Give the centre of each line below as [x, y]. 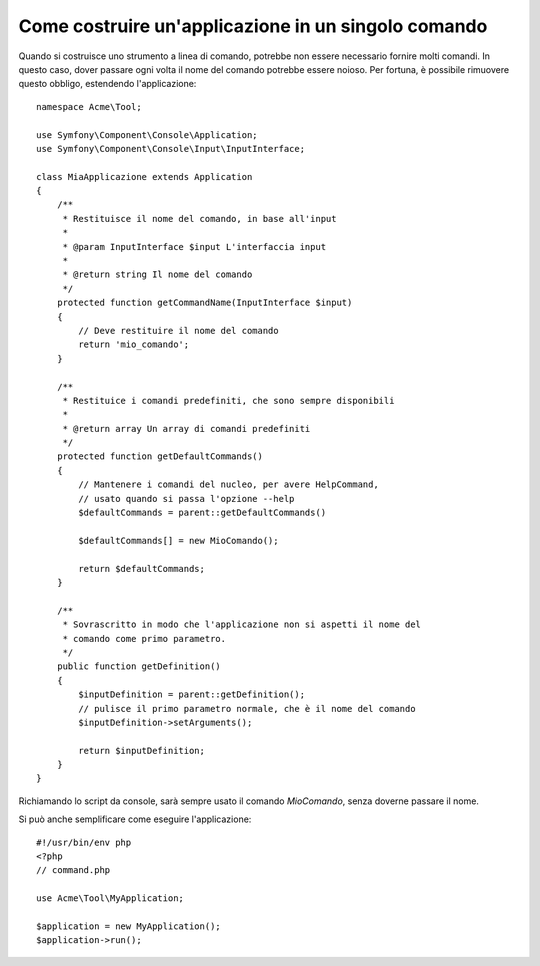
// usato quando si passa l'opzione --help [186, 498]
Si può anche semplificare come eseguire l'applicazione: [135, 819]
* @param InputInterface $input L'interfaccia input [194, 246]
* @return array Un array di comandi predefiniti [186, 428]
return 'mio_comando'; [134, 344]
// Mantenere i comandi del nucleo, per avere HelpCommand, [228, 484]
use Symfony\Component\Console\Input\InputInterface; [170, 148]
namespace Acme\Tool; [89, 106]
